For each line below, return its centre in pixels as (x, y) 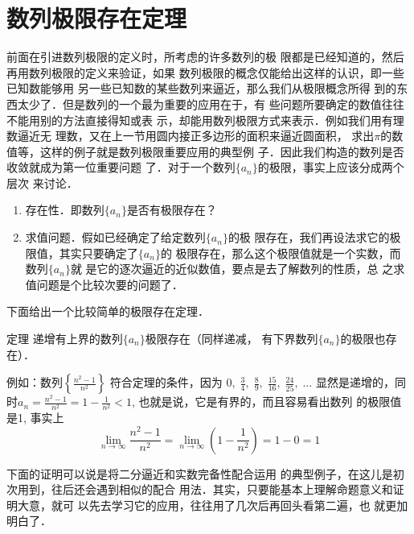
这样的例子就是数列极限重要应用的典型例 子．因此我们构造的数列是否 (222, 151)
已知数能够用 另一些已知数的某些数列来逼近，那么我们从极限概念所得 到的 (202, 88)
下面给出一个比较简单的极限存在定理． (108, 311)
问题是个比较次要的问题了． (110, 284)
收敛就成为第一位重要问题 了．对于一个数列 (121, 167)
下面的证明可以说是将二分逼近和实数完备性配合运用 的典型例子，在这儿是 (200, 473)
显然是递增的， (355, 382)
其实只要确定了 (98, 253)
